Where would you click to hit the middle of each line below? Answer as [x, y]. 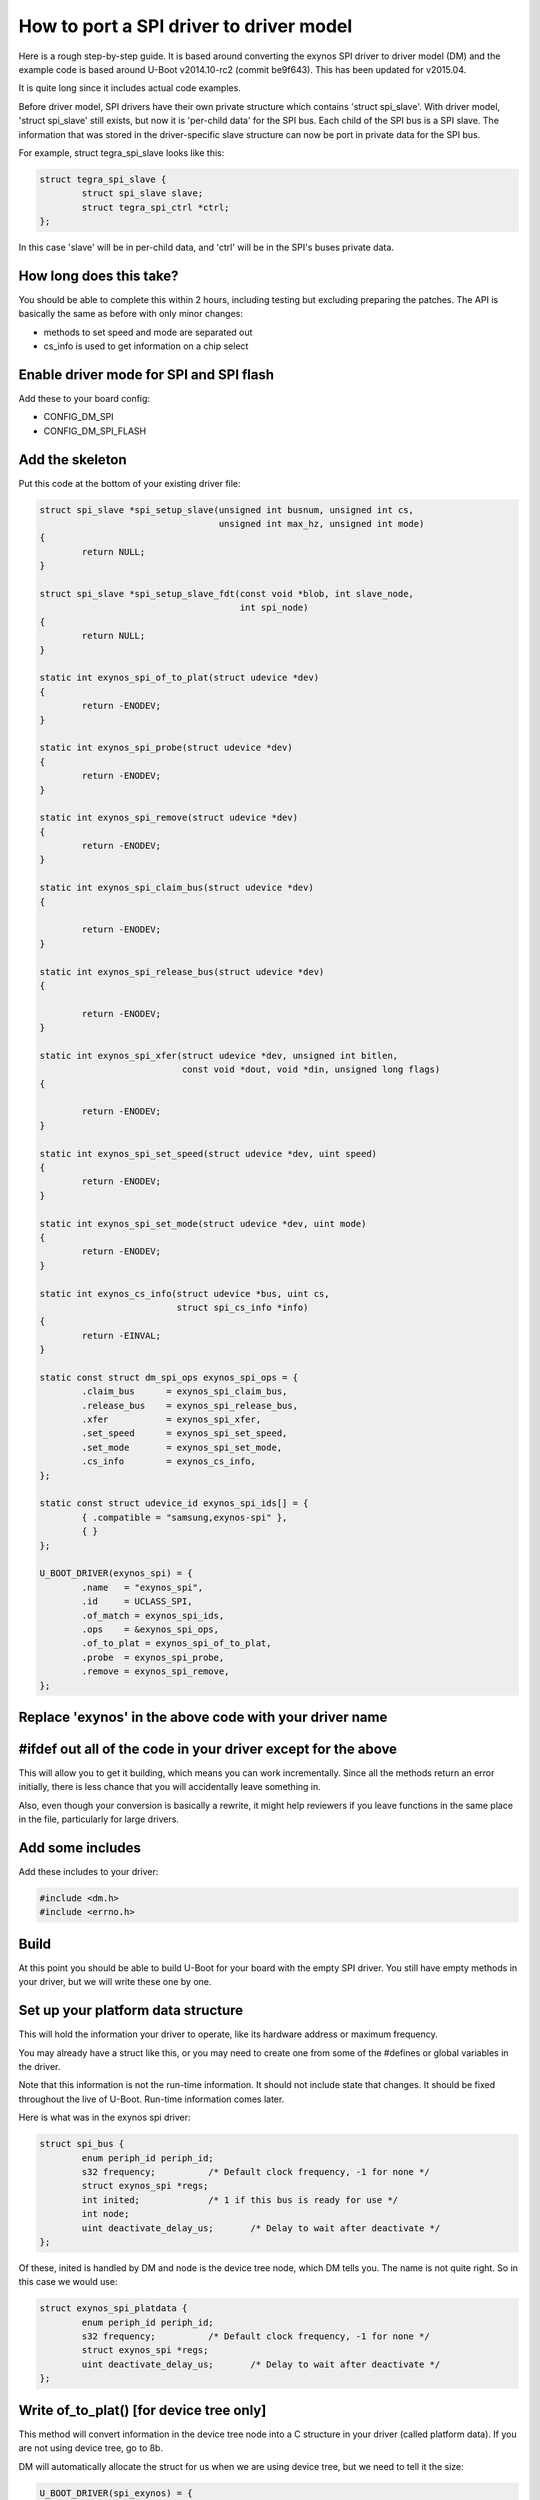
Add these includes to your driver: [88, 1872]
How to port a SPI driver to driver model [185, 26]
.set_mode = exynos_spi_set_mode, [182, 1447]
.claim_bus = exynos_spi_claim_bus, [184, 1391]
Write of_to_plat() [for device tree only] [142, 2410]
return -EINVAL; [121, 1335]
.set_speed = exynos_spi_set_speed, [184, 1433]
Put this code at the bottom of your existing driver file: [129, 483]
